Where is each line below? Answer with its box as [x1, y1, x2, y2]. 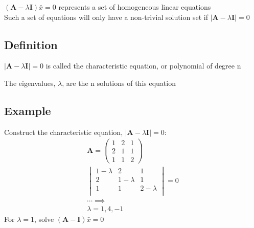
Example [4, 102, 51, 118]
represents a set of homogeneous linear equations [58, 2, 211, 12]
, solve [34, 213, 54, 224]
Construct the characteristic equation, [4, 126, 123, 137]
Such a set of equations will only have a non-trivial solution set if [4, 11, 208, 22]
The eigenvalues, [4, 77, 56, 88]
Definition [4, 36, 58, 52]
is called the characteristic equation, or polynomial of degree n [45, 60, 241, 71]
